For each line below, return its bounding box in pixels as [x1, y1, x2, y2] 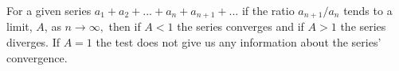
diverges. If [6, 34, 61, 50]
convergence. [6, 49, 68, 65]
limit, [6, 18, 33, 35]
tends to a [343, 2, 393, 18]
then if [108, 18, 141, 35]
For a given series [6, 2, 92, 18]
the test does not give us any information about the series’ [96, 34, 381, 50]
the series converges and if [177, 18, 304, 35]
